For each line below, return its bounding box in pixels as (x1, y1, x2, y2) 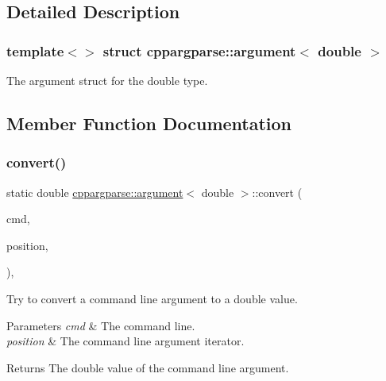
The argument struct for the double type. (6, 72, 208, 88)
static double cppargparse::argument (6, 183, 183, 200)
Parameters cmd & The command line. (6, 317, 195, 333)
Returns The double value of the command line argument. (6, 359, 289, 375)
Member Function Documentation (6, 110, 292, 135)
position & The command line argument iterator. (6, 333, 245, 349)
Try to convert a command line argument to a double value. (6, 290, 298, 306)
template (6, 40, 64, 60)
